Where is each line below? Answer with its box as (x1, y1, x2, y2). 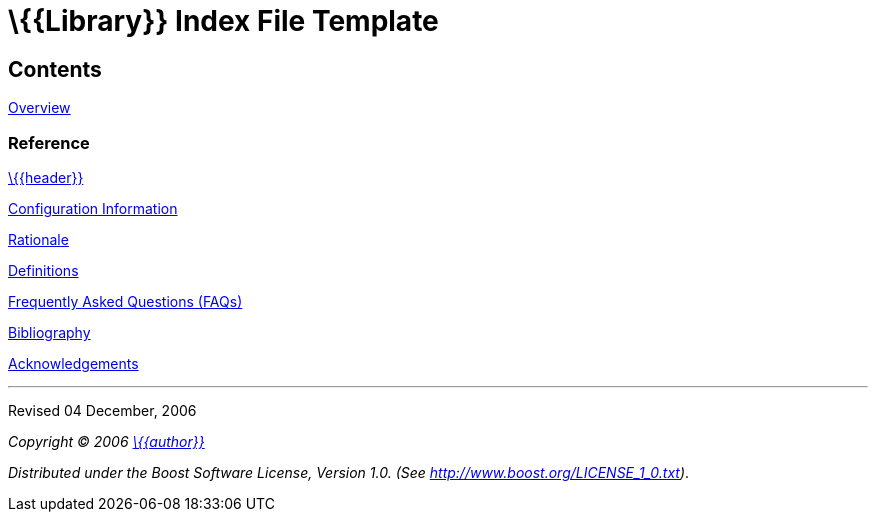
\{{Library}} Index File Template (8, 4, 439, 38)
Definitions (8, 261, 79, 279)
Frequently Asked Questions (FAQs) (8, 292, 243, 310)
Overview (8, 99, 71, 117)
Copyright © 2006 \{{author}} (8, 432, 205, 450)
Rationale (8, 230, 69, 248)
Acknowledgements (8, 354, 139, 372)
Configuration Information (8, 199, 178, 217)
